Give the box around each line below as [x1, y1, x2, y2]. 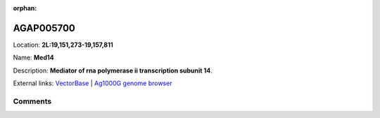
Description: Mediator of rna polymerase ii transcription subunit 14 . [13, 66, 213, 75]
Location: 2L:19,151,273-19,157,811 [13, 40, 113, 49]
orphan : [13, 4, 37, 12]
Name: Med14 [13, 53, 54, 62]
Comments [13, 96, 52, 106]
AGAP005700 [13, 22, 75, 34]
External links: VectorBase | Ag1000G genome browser [13, 79, 172, 87]
